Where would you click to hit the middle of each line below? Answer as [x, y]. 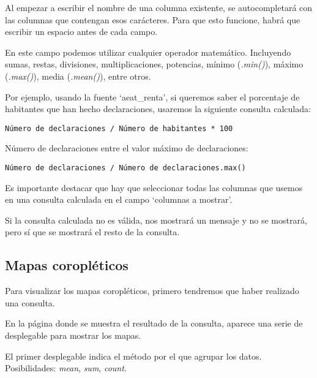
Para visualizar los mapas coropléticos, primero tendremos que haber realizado [152, 291]
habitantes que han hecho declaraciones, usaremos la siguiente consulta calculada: [158, 109]
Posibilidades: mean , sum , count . [66, 368]
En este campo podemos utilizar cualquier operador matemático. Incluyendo [148, 52]
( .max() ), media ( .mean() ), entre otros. [78, 76]
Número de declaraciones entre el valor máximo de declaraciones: [127, 148]
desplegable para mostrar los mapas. [73, 335]
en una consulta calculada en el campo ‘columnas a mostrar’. [119, 199]
